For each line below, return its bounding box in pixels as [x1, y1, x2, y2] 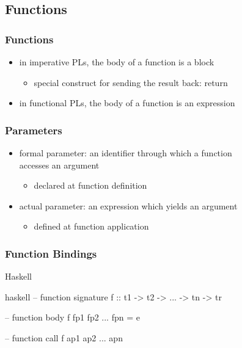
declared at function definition [34, 179, 147, 192]
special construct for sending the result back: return [34, 76, 228, 89]
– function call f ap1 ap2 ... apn [5, 331, 123, 344]
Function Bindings [5, 245, 97, 261]
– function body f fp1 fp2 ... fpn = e [5, 311, 140, 324]
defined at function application [34, 220, 149, 233]
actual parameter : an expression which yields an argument [19, 199, 238, 212]
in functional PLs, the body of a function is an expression [19, 96, 235, 109]
